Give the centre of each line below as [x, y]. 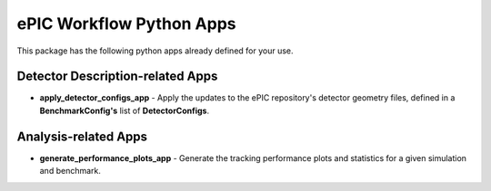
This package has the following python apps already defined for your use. [155, 51]
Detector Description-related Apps [117, 76]
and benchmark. [70, 171]
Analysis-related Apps [82, 136]
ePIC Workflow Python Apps [126, 24]
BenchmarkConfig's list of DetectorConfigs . [124, 110]
